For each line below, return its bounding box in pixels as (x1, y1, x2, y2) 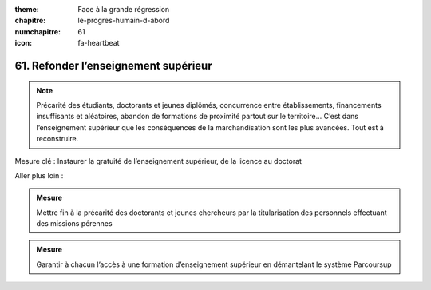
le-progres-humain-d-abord (77, 16, 170, 26)
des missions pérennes (36, 219, 113, 228)
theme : (14, 5, 40, 14)
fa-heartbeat (77, 38, 120, 48)
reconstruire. (36, 134, 79, 144)
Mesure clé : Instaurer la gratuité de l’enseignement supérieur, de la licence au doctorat (14, 156, 302, 165)
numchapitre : (14, 26, 61, 36)
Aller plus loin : (14, 170, 64, 180)
